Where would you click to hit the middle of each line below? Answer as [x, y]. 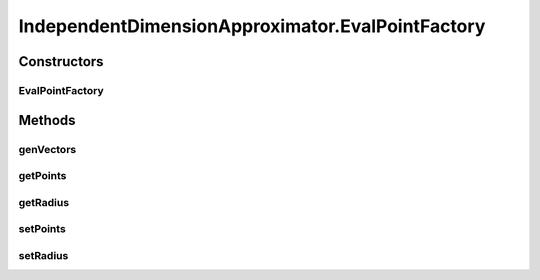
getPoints [42, 176]
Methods [47, 120]
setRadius [43, 255]
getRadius [44, 202]
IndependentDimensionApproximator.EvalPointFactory [252, 26]
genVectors [47, 149]
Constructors [61, 61]
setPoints [42, 229]
